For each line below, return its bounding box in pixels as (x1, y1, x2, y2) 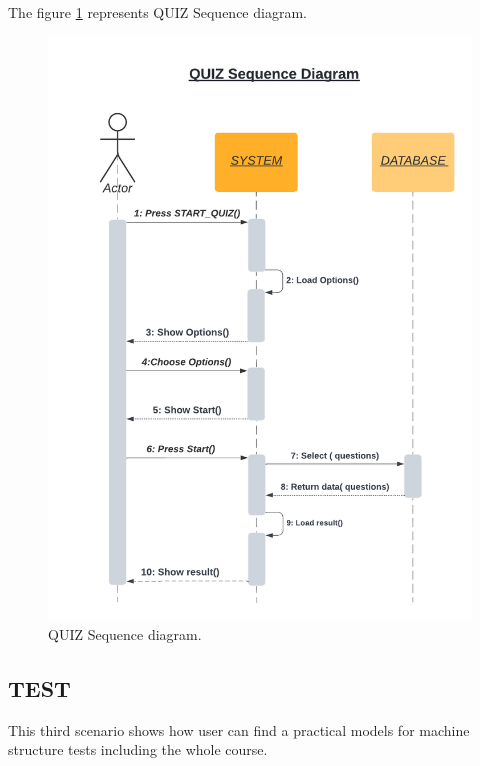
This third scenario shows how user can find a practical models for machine (8, 719, 470, 740)
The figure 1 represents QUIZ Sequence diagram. (8, 2, 307, 22)
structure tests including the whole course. (8, 739, 268, 760)
